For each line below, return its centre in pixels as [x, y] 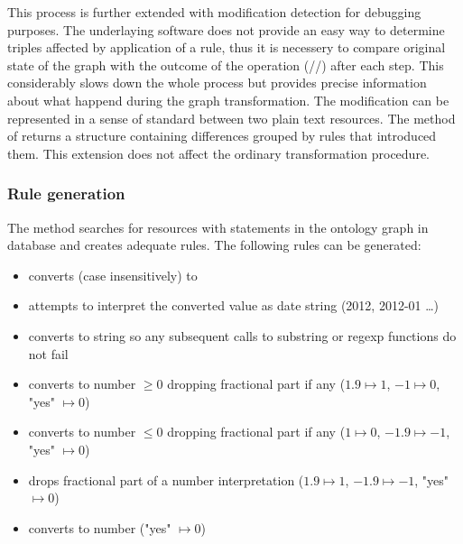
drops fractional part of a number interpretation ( [166, 479]
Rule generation [66, 194]
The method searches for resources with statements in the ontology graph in [218, 227]
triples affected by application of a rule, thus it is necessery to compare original [227, 47]
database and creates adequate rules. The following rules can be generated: [214, 245]
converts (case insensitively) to [113, 275]
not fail [48, 353]
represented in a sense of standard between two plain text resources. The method [231, 118]
